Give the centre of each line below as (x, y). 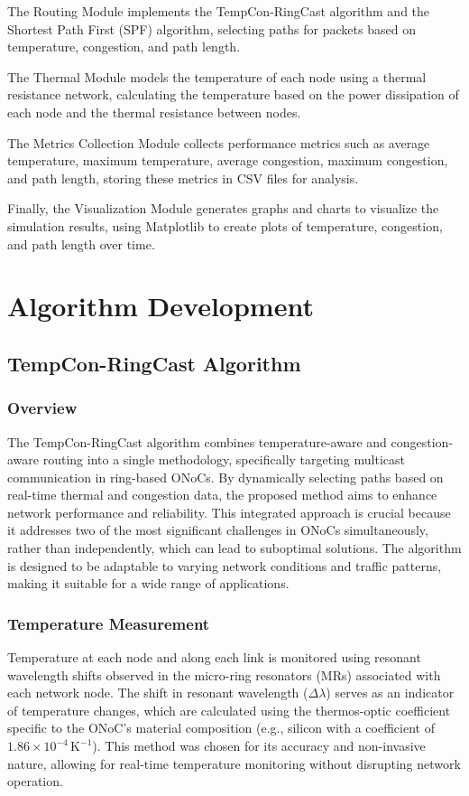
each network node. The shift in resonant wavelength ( (158, 693)
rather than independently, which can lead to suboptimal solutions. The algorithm (234, 548)
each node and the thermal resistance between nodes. (154, 112)
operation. (35, 781)
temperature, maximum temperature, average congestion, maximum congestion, (228, 160)
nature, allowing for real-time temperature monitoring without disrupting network (234, 763)
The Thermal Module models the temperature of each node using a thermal (217, 76)
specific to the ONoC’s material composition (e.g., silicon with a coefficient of (221, 728)
